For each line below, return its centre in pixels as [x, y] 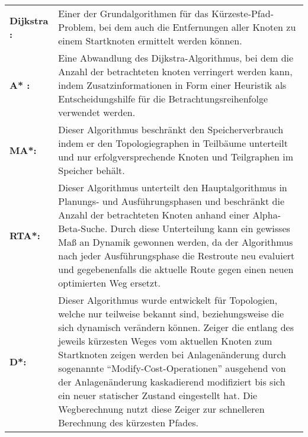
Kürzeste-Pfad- [243, 13]
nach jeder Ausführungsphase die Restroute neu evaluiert [177, 256]
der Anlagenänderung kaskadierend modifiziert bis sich [172, 382]
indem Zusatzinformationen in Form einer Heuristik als [172, 85]
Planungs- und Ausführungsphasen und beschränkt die [171, 201]
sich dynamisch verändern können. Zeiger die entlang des [176, 327]
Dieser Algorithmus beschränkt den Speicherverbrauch [171, 129]
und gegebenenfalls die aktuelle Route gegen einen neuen [176, 269]
